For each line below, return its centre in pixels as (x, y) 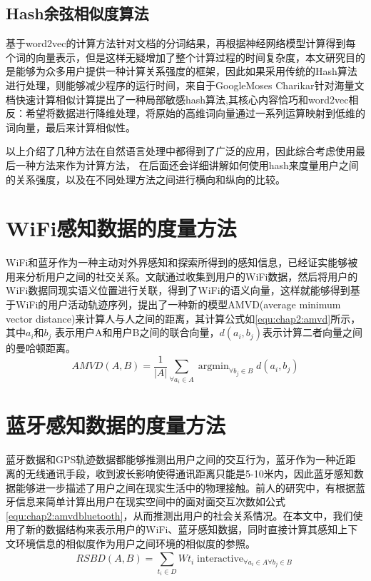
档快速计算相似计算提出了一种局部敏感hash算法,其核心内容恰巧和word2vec (177, 99)
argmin (213, 367)
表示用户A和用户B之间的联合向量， (137, 332)
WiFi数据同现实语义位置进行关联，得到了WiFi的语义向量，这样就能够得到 (178, 290)
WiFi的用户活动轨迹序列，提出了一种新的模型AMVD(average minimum (178, 304)
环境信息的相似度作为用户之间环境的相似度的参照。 (135, 543)
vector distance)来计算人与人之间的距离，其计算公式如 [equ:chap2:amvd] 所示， (183, 318)
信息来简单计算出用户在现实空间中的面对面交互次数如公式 (150, 501)
